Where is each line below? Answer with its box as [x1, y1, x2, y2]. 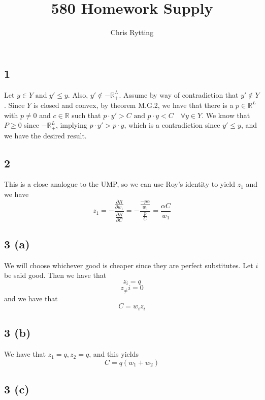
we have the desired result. [4, 130, 87, 140]
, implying [55, 120, 87, 130]
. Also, [68, 89, 88, 100]
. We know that [202, 109, 250, 120]
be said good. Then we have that [4, 270, 107, 280]
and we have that [4, 293, 58, 303]
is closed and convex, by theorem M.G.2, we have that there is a [33, 99, 234, 110]
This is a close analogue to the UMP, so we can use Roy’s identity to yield [4, 179, 236, 189]
